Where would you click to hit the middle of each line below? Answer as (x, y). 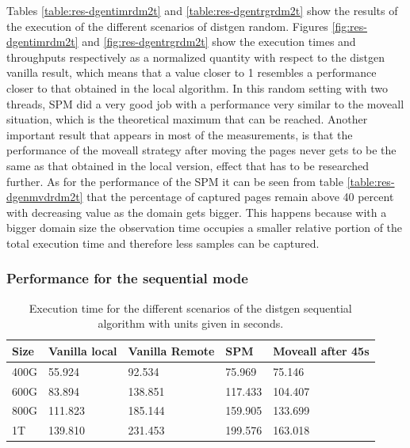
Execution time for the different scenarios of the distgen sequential (190, 308)
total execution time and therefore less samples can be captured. (163, 243)
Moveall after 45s (321, 350)
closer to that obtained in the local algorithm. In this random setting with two (197, 87)
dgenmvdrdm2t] (45, 197)
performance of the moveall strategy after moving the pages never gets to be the (201, 150)
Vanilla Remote (171, 350)
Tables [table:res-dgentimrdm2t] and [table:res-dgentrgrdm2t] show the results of (202, 10)
